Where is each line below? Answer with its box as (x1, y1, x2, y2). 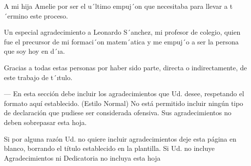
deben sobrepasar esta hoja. (4, 117, 87, 127)
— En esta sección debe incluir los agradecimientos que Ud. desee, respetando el (4, 88, 244, 99)
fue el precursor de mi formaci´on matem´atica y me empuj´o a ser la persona (4, 36, 239, 46)
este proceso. (30, 10, 68, 21)
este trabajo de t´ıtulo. (4, 72, 73, 82)
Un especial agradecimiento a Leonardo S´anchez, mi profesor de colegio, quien (4, 27, 241, 37)
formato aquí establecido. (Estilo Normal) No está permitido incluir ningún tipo (4, 98, 243, 108)
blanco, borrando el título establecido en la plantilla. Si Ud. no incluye (4, 143, 215, 153)
